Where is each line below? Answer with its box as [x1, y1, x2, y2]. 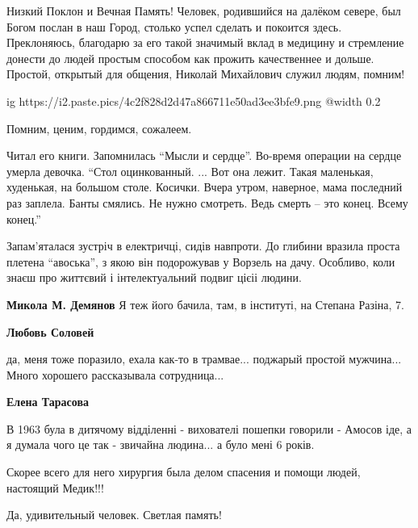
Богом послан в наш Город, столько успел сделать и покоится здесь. [6, 18, 342, 35]
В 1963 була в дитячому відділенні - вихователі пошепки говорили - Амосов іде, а [6, 420, 412, 437]
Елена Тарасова [6, 393, 90, 410]
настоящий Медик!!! [6, 479, 104, 496]
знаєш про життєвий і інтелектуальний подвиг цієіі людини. [6, 269, 302, 286]
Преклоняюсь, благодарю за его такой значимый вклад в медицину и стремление [6, 34, 404, 51]
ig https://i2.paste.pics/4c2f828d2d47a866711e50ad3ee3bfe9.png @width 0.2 [6, 92, 381, 109]
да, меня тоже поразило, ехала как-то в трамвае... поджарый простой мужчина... [6, 350, 402, 367]
